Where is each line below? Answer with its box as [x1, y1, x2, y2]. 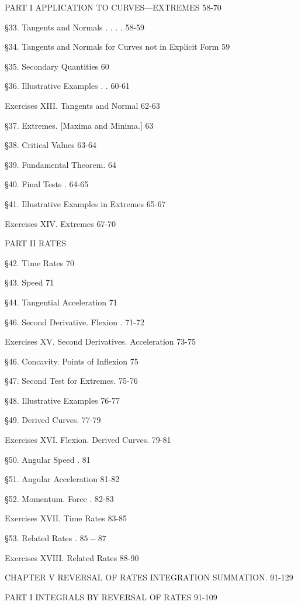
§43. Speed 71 [5, 276, 54, 288]
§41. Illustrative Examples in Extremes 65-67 [5, 197, 166, 209]
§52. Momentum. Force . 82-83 [5, 492, 114, 504]
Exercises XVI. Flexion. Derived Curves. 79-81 [5, 434, 171, 446]
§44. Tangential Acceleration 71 [5, 295, 117, 308]
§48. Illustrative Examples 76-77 [5, 394, 120, 406]
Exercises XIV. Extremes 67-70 [5, 217, 116, 229]
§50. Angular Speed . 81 [5, 453, 91, 465]
